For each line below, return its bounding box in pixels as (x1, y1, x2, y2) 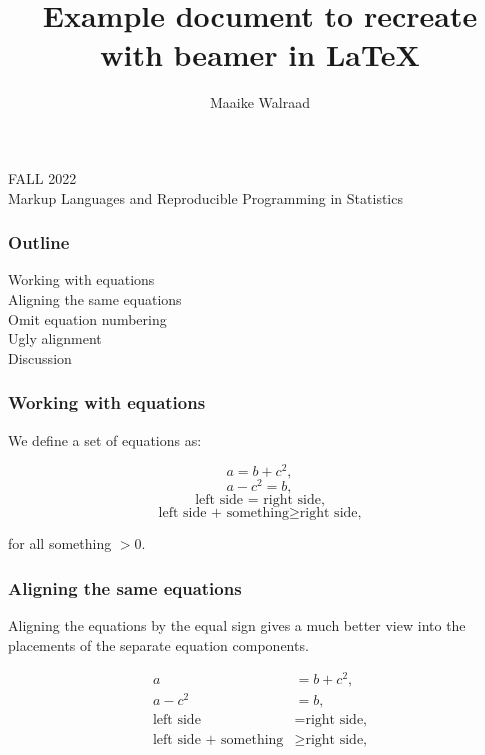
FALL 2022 (8, 167, 77, 188)
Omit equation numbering (8, 308, 167, 329)
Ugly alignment (8, 328, 102, 349)
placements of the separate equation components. (8, 634, 309, 655)
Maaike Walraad (209, 92, 310, 113)
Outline (8, 230, 70, 255)
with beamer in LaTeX (100, 34, 420, 75)
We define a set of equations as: (8, 429, 202, 450)
